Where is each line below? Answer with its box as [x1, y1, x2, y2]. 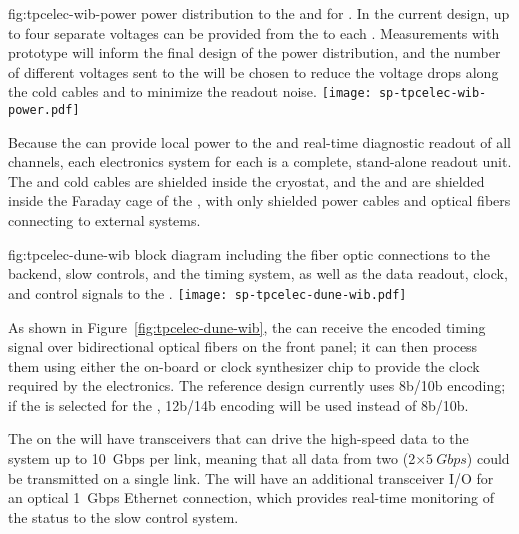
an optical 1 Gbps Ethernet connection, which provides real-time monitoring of [8, 487, 494, 508]
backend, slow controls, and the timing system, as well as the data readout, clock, [8, 263, 508, 284]
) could [466, 448, 510, 469]
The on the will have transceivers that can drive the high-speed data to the [8, 428, 469, 449]
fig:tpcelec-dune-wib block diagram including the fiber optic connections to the [8, 243, 491, 264]
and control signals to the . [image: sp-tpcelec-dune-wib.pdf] [8, 282, 407, 303]
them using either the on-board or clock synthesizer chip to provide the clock [8, 355, 480, 376]
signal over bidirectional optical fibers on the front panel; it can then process [8, 336, 478, 357]
